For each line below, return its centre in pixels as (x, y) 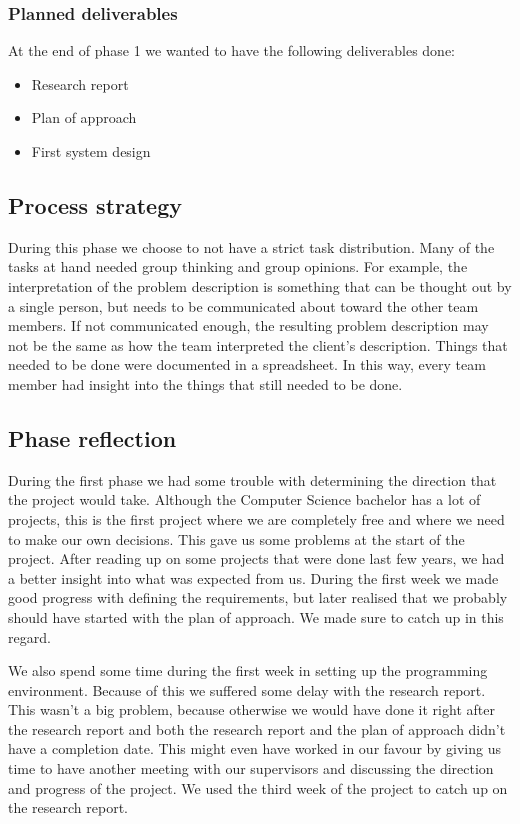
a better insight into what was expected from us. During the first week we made (253, 577)
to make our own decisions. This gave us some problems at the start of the (236, 538)
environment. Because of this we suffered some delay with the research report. (247, 689)
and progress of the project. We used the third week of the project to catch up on (258, 787)
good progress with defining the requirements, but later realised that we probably (258, 597)
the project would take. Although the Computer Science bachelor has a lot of (244, 499)
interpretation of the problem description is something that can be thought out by (260, 285)
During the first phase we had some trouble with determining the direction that (252, 479)
